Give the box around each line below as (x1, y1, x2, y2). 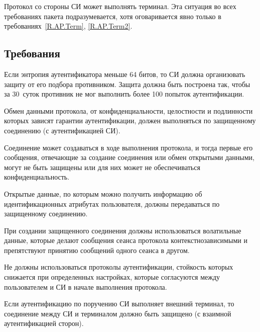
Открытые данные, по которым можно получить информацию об (4, 188, 202, 199)
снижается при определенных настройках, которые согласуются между (4, 272, 220, 282)
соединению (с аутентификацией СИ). (4, 125, 120, 135)
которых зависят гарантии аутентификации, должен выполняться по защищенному (4, 115, 256, 126)
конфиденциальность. (4, 172, 70, 182)
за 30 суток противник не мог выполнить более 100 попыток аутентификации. (4, 89, 244, 99)
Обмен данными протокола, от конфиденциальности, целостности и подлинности (4, 105, 253, 116)
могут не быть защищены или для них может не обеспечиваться (4, 161, 200, 172)
